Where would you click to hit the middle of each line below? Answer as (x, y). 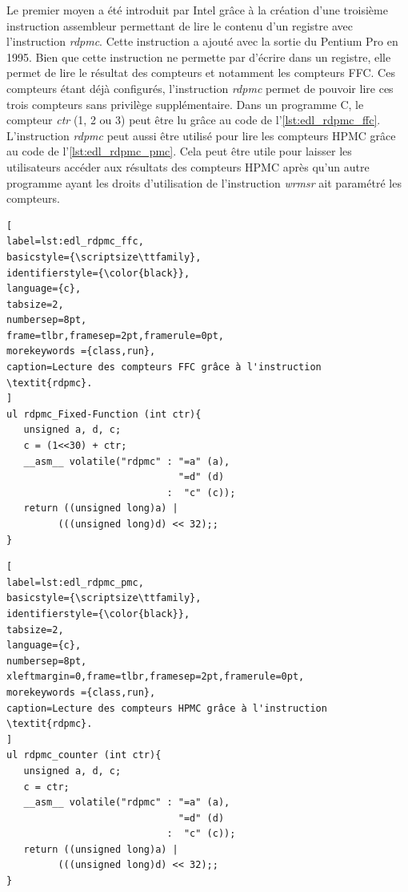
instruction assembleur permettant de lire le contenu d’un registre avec (180, 25)
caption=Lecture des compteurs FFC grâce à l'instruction (164, 367)
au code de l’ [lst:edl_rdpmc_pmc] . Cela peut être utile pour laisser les (179, 151)
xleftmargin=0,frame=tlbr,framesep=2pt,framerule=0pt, (156, 677)
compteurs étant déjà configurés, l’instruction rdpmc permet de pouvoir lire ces (200, 88)
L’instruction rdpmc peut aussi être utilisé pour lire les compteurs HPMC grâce (201, 135)
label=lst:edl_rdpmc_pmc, (75, 582)
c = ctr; (46, 787)
